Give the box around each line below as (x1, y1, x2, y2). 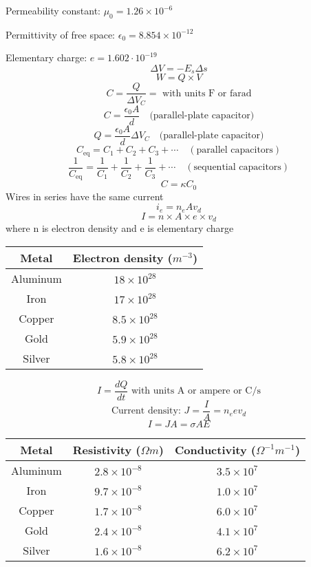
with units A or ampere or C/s (131, 386, 261, 396)
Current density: (111, 406, 181, 416)
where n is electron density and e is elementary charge (6, 221, 234, 235)
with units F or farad (162, 88, 252, 98)
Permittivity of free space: (6, 27, 116, 41)
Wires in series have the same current (6, 189, 164, 203)
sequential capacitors (193, 162, 281, 172)
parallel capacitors (196, 145, 273, 156)
